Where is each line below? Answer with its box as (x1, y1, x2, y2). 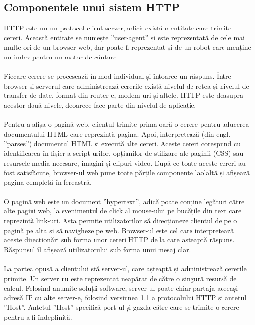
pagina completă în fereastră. (4, 177, 92, 187)
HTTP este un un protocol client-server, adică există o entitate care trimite (4, 23, 232, 33)
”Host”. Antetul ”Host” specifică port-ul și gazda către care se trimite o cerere (4, 302, 239, 312)
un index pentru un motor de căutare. (4, 51, 119, 61)
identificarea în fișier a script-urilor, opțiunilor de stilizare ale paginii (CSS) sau (4, 148, 244, 158)
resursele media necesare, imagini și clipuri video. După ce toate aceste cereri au (4, 157, 246, 168)
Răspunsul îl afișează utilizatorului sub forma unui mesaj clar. (4, 244, 191, 254)
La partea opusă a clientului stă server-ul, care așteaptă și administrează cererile (4, 264, 247, 274)
